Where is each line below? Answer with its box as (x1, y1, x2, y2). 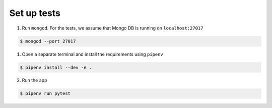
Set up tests (9, 7, 60, 18)
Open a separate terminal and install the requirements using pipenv (22, 51, 163, 57)
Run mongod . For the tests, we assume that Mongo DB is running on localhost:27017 (22, 25, 203, 31)
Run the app (22, 77, 47, 83)
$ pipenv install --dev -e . (20, 64, 92, 70)
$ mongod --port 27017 (20, 38, 76, 44)
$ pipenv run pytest (20, 90, 71, 96)
